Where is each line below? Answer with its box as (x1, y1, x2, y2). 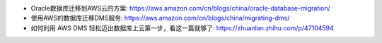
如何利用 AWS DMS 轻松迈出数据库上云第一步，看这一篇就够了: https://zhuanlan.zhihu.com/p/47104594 (30, 23, 334, 32)
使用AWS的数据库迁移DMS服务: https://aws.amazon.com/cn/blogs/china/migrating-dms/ (30, 14, 290, 23)
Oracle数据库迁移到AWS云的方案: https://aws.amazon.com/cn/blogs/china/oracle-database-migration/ (30, 4, 330, 12)
